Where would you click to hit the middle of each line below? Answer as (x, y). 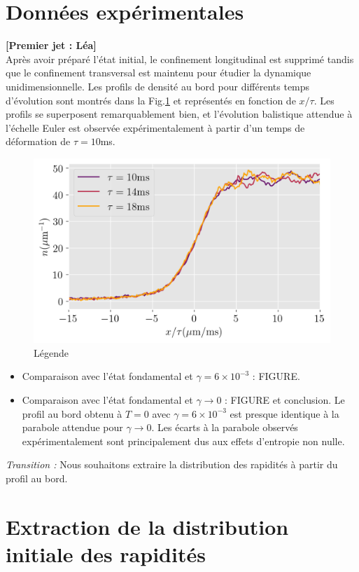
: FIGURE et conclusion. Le (285, 400)
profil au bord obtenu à (72, 413)
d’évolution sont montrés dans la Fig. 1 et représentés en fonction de (151, 100)
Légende (51, 352)
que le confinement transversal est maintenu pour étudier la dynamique (159, 73)
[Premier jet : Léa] (51, 45)
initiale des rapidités (106, 553)
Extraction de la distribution (147, 526)
